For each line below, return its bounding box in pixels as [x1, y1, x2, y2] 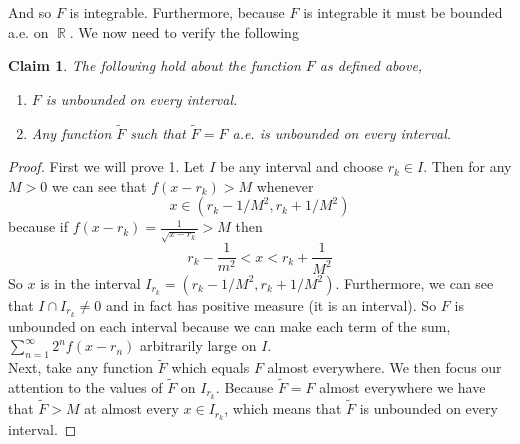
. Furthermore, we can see [335, 272, 494, 293]
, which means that [224, 398, 342, 419]
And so [8, 2, 52, 22]
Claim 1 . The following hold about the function [8, 55, 301, 76]
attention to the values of [8, 377, 163, 398]
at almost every [84, 398, 179, 419]
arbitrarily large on [140, 335, 257, 356]
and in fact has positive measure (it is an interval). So [105, 294, 437, 315]
